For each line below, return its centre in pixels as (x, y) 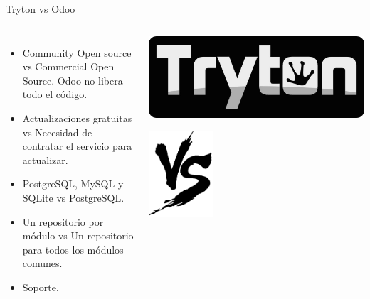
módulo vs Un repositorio (78, 235)
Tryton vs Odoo (41, 9)
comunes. (42, 263)
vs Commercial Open (68, 66)
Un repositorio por (63, 221)
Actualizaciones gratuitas (77, 118)
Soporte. (41, 287)
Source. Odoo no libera (73, 80)
